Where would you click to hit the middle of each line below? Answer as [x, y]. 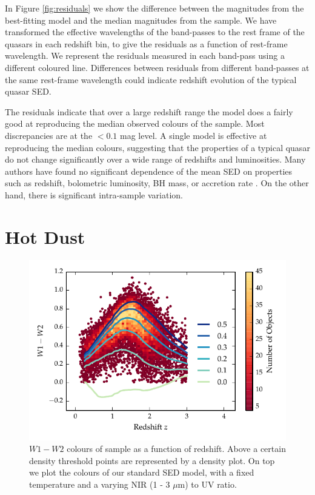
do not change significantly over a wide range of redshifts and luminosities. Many [155, 159]
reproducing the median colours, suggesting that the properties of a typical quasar [157, 147]
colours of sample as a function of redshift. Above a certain [176, 449]
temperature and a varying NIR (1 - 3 [100, 484]
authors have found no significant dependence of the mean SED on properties [149, 171]
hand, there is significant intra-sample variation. [94, 194]
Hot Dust [45, 236]
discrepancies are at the [49, 135]
